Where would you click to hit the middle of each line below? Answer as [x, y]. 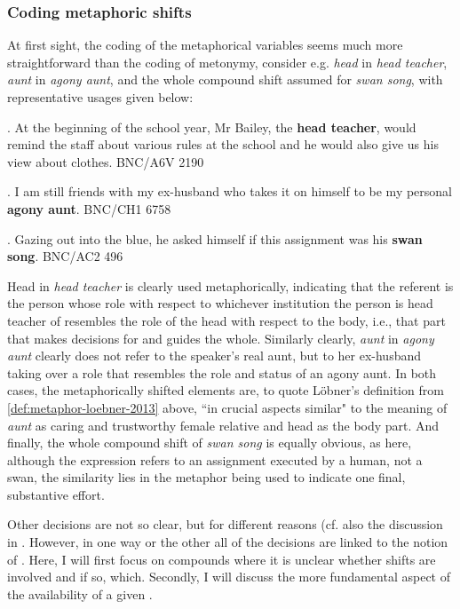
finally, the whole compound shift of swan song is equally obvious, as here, [210, 443]
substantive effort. [56, 494]
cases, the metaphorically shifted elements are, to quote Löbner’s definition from [226, 390]
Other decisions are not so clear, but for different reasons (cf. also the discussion [225, 524]
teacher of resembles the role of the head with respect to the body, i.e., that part [226, 320]
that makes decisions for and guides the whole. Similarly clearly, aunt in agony [221, 338]
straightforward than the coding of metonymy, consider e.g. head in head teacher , [227, 62]
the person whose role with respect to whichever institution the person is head [220, 303]
